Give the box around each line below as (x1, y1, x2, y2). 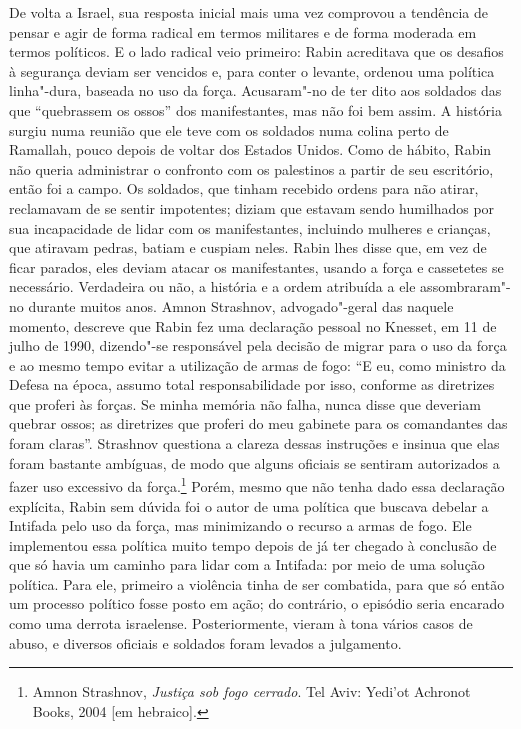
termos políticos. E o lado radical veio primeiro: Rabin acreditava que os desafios (9, 41, 504, 62)
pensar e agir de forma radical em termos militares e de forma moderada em (9, 21, 477, 42)
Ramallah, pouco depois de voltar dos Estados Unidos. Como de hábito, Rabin (9, 139, 492, 160)
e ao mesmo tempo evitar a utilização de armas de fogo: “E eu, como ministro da (9, 354, 506, 375)
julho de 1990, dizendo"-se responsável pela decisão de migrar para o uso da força (9, 335, 507, 356)
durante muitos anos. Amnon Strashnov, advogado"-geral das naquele (28, 295, 454, 316)
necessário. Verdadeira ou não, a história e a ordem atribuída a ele (9, 276, 416, 297)
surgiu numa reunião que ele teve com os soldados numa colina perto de (9, 119, 449, 140)
